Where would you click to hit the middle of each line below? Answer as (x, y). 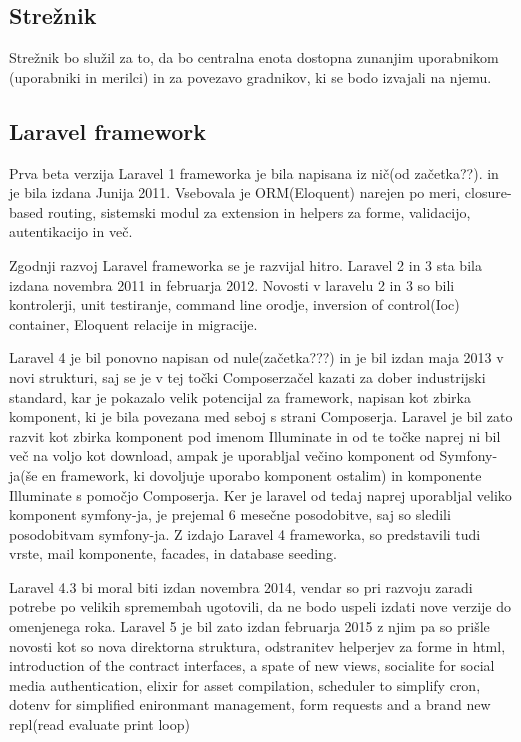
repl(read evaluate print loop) (99, 724)
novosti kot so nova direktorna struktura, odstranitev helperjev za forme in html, (257, 645)
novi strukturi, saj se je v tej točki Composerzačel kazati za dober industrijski (247, 376)
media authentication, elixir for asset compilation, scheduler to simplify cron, (245, 684)
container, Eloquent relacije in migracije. (133, 323)
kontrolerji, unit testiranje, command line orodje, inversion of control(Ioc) (234, 304)
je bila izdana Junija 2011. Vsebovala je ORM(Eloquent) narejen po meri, (235, 192)
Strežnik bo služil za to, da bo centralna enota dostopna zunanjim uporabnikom (254, 57)
